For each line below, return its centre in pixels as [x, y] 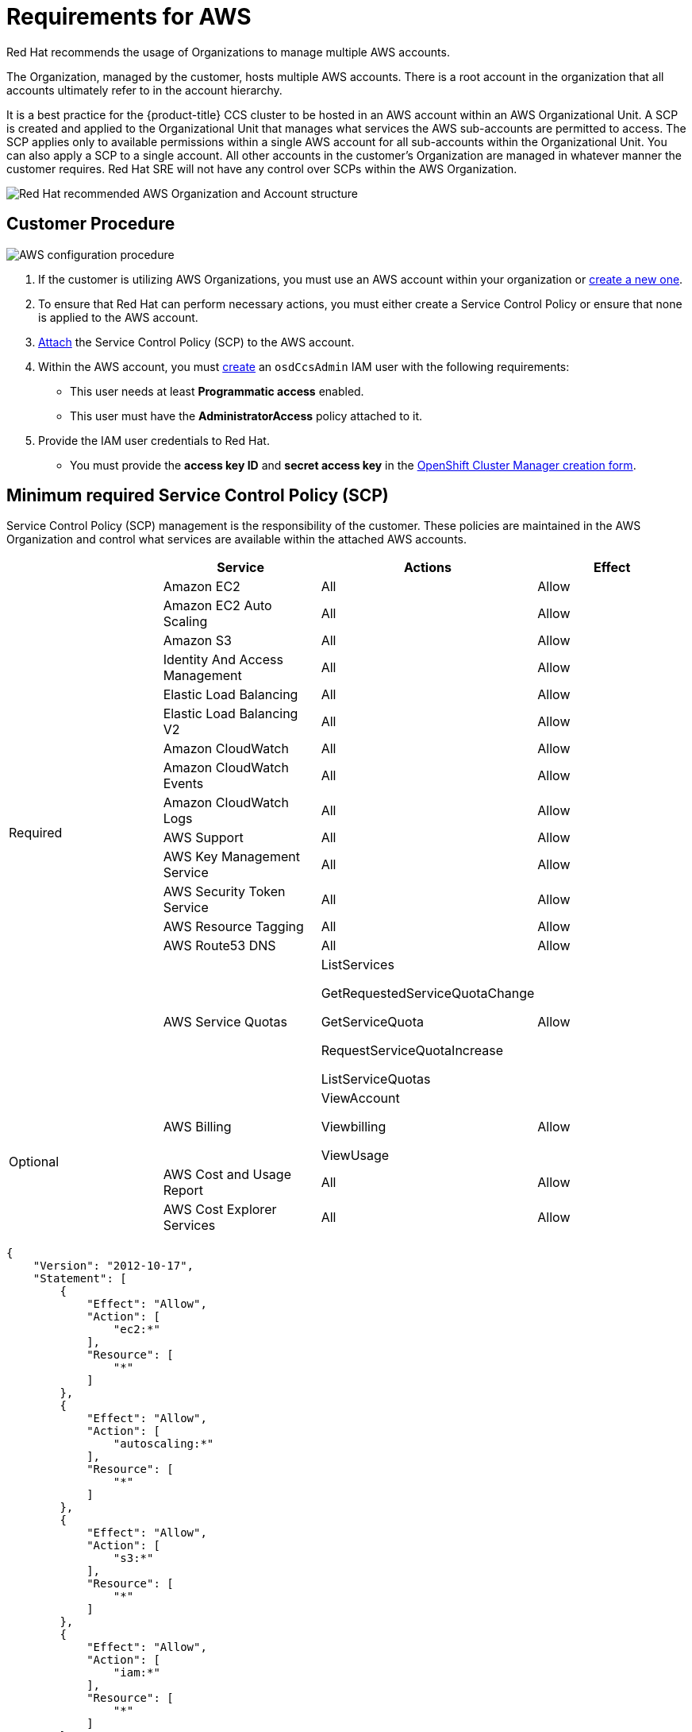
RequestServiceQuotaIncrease [412, 1051]
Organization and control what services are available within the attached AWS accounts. [237, 539]
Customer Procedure [91, 224]
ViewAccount [360, 1098]
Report [183, 1191]
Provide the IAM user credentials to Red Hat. [154, 440]
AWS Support [203, 838]
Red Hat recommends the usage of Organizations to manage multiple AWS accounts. [228, 52]
